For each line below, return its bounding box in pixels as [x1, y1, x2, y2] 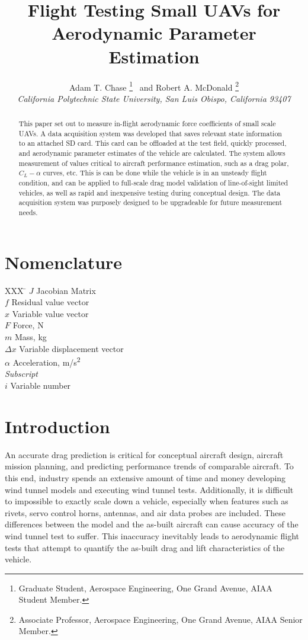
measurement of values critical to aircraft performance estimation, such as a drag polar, [18, 158, 289, 168]
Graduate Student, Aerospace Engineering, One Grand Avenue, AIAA [18, 581, 272, 594]
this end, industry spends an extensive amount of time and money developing [5, 471, 286, 484]
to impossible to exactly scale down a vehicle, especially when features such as [5, 495, 288, 507]
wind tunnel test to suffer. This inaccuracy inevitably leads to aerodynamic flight [5, 529, 300, 542]
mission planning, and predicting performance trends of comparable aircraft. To [5, 460, 294, 472]
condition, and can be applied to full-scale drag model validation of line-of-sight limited [18, 178, 288, 188]
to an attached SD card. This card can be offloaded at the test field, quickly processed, [18, 138, 287, 148]
